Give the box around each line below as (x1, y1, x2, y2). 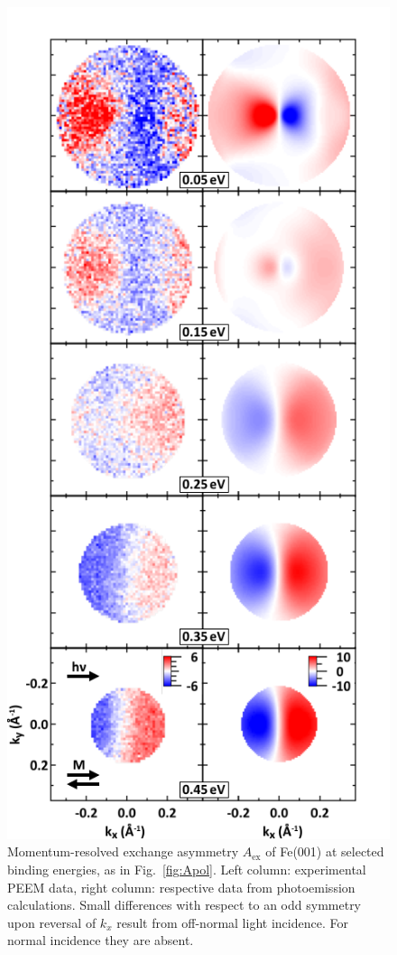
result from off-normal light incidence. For (116, 912, 348, 931)
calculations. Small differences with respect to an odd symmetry (7, 895, 362, 914)
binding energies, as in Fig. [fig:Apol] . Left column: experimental (7, 860, 366, 879)
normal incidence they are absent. (7, 931, 194, 950)
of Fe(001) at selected (265, 842, 384, 861)
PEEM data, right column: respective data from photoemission (7, 877, 355, 896)
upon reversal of (7, 912, 97, 931)
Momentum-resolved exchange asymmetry (7, 842, 239, 861)
